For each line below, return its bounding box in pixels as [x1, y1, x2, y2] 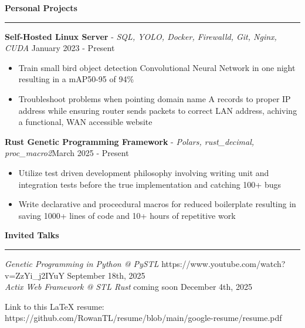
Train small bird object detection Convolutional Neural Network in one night [18, 61, 296, 73]
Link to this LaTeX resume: [5, 300, 104, 312]
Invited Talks [5, 229, 59, 241]
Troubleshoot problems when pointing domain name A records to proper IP [18, 92, 291, 104]
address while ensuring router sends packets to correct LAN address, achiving [18, 104, 297, 116]
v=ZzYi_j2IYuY [5, 269, 65, 281]
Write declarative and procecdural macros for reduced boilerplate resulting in [18, 198, 296, 210]
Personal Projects [5, 2, 77, 13]
